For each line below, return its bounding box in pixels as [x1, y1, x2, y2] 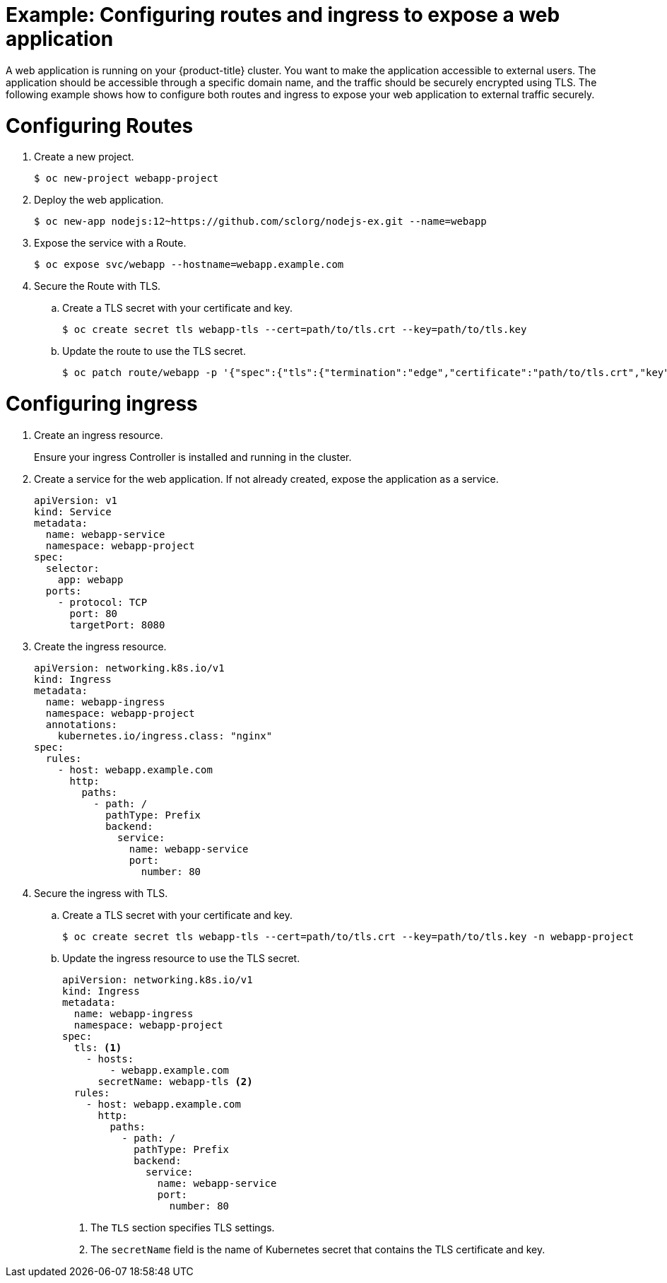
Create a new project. [34, 151, 134, 163]
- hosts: [85, 1053, 134, 1065]
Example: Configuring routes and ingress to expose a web [6, 3, 560, 27]
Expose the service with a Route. [34, 237, 187, 250]
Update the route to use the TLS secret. [62, 345, 246, 358]
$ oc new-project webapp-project [34, 172, 219, 184]
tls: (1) [73, 1041, 122, 1053]
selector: [45, 562, 100, 574]
